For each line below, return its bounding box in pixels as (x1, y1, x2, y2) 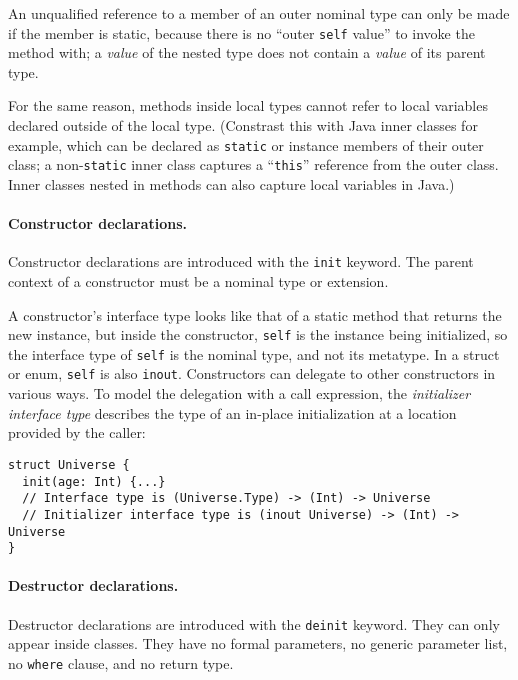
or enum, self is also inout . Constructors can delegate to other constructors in (8, 363, 496, 384)
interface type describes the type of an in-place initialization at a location (8, 402, 457, 423)
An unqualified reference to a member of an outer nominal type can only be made (8, 3, 510, 23)
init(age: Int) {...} (22, 474, 166, 489)
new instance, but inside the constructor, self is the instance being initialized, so (8, 324, 508, 345)
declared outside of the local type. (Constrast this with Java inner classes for (8, 115, 478, 136)
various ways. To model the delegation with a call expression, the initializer (8, 383, 471, 404)
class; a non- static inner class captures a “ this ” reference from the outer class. (8, 154, 499, 175)
